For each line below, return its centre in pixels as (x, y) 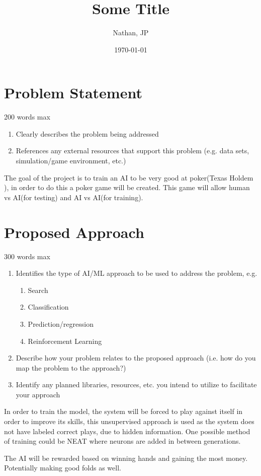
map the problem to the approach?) (71, 367)
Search (38, 290)
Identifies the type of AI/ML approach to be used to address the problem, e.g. (137, 273)
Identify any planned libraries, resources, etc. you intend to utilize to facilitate (136, 384)
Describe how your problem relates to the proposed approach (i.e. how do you (136, 358)
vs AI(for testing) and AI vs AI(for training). (74, 197)
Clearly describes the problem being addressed (87, 133)
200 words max (27, 117)
